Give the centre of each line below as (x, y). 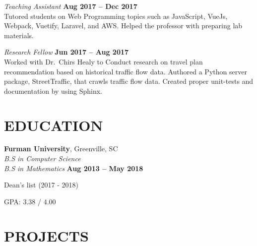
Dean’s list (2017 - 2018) (41, 185)
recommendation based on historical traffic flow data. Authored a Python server (126, 71)
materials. (19, 35)
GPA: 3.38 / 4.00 (30, 201)
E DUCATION (54, 125)
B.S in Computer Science (42, 158)
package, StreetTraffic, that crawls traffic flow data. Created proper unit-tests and (129, 81)
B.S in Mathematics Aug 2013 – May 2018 (74, 168)
